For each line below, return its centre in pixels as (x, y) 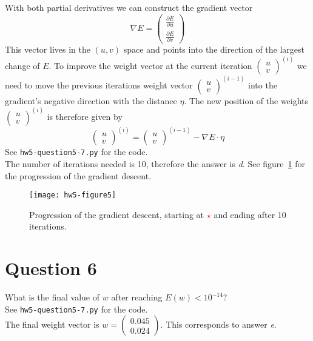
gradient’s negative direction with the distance (91, 100)
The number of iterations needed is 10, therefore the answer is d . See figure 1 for (155, 163)
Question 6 (51, 268)
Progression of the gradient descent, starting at (117, 214)
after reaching (137, 297)
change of (22, 66)
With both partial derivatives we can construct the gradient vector (129, 7)
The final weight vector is (52, 324)
